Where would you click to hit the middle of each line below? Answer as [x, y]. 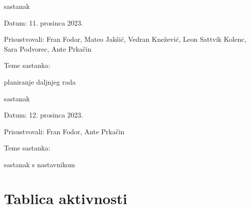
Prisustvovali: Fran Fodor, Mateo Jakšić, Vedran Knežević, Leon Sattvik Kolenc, [125, 39]
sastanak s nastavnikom [40, 164]
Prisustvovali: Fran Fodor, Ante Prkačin [64, 131]
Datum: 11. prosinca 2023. [43, 22]
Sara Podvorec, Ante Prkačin [48, 48]
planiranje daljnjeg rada [40, 81]
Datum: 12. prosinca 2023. [43, 115]
